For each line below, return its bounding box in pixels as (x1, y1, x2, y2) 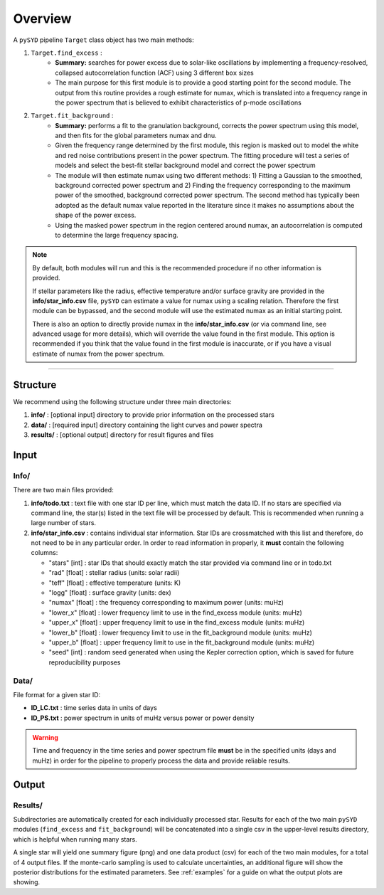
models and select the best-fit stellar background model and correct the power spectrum (55, 161, 316, 170)
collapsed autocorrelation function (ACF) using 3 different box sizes (55, 68, 254, 77)
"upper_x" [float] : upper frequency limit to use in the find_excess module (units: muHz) (48, 618, 305, 627)
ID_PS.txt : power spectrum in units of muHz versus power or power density (31, 714, 255, 722)
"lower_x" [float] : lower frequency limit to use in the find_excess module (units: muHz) (48, 608, 302, 617)
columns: (31, 549, 58, 557)
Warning (32, 734, 58, 742)
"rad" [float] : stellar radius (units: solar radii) (48, 568, 180, 577)
